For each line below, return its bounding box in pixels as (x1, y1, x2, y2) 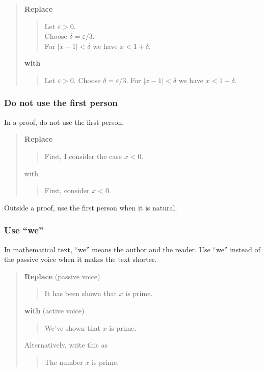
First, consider (44, 185, 90, 196)
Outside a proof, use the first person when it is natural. (4, 202, 177, 213)
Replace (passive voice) (24, 271, 100, 281)
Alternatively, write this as (24, 339, 108, 350)
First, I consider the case (44, 150, 122, 161)
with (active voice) (24, 305, 85, 315)
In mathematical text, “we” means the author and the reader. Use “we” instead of (4, 244, 260, 254)
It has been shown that (44, 288, 117, 299)
